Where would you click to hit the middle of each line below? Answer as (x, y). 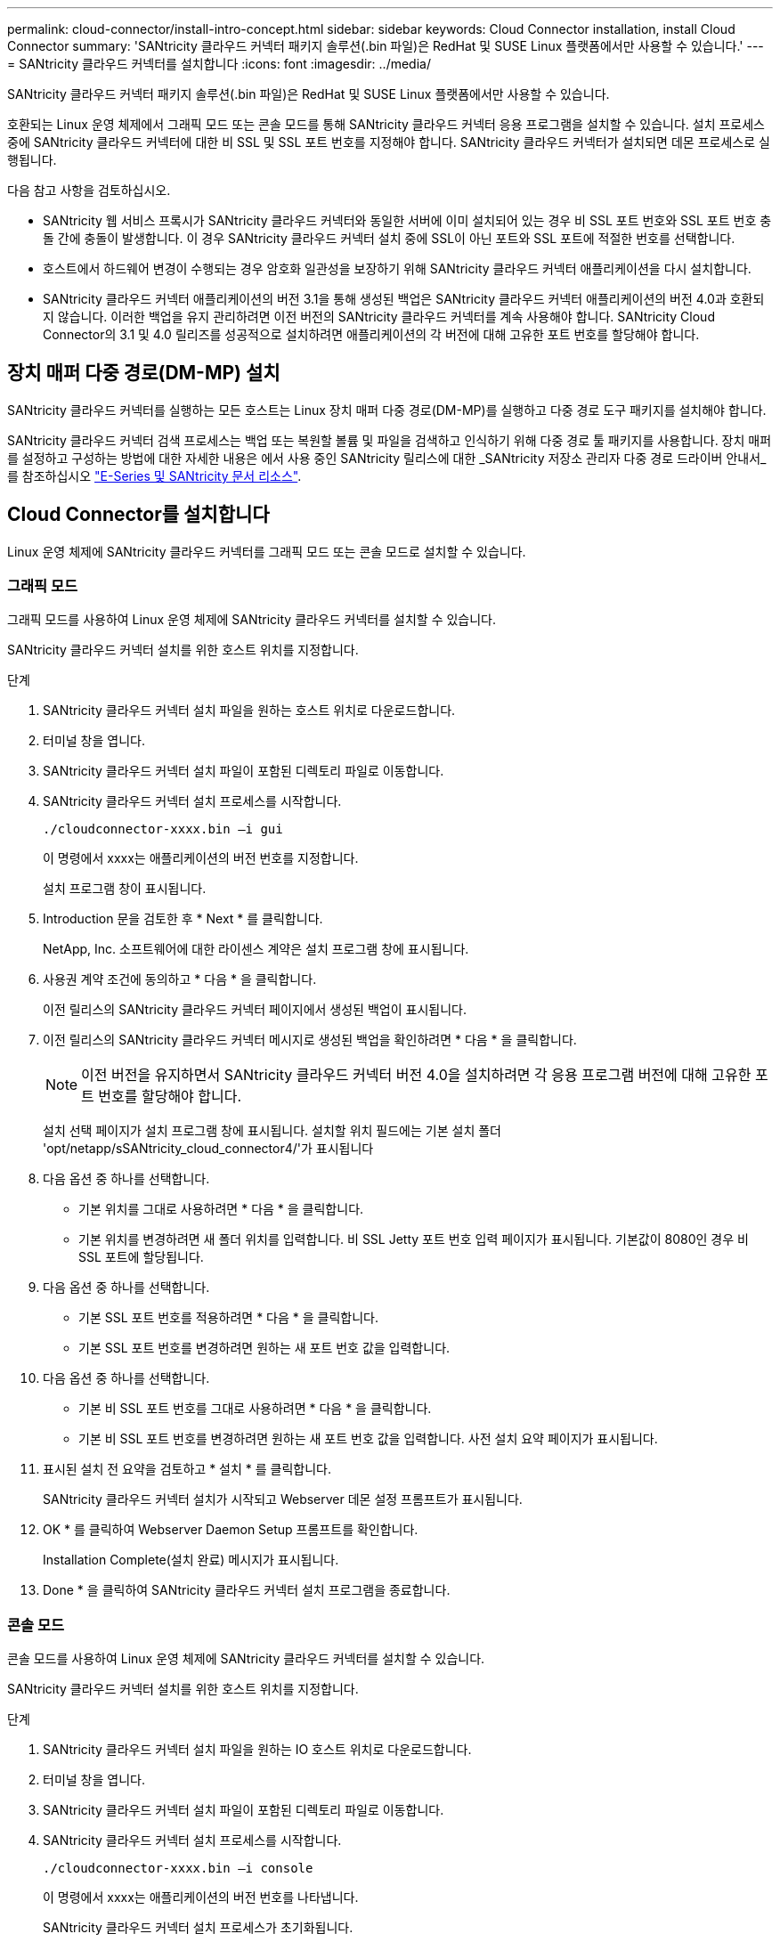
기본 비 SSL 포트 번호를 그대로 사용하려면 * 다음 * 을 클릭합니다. (255, 1409)
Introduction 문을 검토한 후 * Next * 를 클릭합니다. (183, 919)
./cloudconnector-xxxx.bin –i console (178, 1869)
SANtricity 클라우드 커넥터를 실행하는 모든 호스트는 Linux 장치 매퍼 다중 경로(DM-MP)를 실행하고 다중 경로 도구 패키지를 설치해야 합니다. (387, 410)
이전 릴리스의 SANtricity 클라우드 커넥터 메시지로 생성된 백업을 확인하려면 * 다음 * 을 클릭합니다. (310, 1040)
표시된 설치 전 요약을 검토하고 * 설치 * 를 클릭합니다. (187, 1469)
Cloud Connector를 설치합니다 (138, 515)
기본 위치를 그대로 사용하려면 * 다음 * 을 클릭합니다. (221, 1209)
